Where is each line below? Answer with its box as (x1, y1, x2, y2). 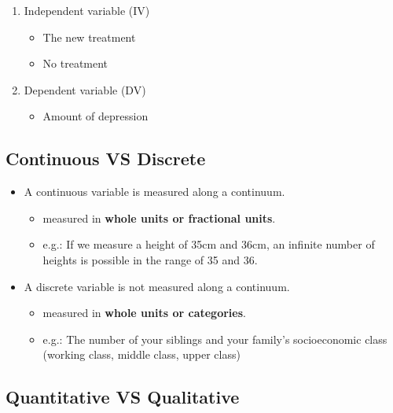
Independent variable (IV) (24, 2, 150, 18)
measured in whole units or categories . (42, 304, 246, 321)
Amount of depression (42, 108, 149, 124)
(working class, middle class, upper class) (42, 346, 241, 363)
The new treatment (42, 28, 136, 45)
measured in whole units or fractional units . (42, 209, 276, 226)
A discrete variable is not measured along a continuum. (24, 278, 290, 294)
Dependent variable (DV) (24, 81, 146, 98)
